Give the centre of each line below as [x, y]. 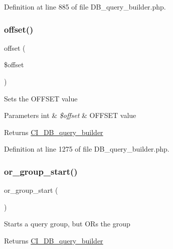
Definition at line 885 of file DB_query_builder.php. [85, 7]
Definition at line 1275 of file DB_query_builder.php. [87, 149]
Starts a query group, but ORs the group [67, 224]
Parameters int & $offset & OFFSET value [70, 115]
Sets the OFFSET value [41, 98]
